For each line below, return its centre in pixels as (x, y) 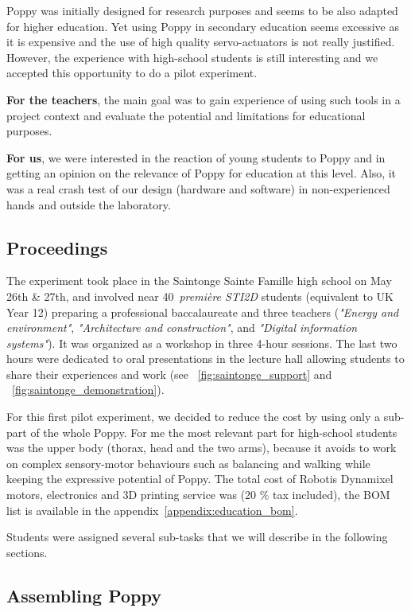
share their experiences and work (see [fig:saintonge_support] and (169, 374)
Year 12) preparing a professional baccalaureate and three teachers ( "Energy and (203, 312)
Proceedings (57, 247)
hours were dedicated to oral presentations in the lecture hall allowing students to (205, 359)
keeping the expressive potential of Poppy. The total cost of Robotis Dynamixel (200, 479)
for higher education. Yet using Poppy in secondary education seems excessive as (203, 26)
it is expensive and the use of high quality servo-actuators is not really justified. (201, 42)
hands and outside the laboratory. (89, 204)
